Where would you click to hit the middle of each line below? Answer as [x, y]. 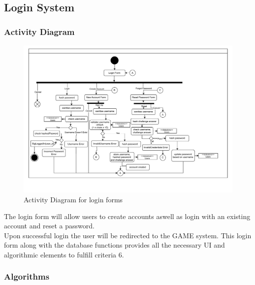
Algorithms [27, 276]
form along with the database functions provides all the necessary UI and [114, 245]
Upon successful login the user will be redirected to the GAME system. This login [128, 235]
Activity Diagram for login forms [73, 199]
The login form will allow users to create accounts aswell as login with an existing [127, 216]
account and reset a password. [49, 226]
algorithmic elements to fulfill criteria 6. [64, 254]
